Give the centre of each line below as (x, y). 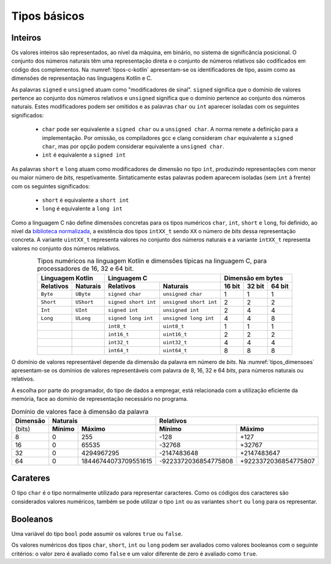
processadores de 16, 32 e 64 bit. (86, 269)
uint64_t (175, 351)
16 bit (232, 286)
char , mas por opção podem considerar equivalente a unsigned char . (133, 146)
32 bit (256, 286)
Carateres (31, 478)
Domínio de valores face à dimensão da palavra (80, 411)
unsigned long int (188, 318)
